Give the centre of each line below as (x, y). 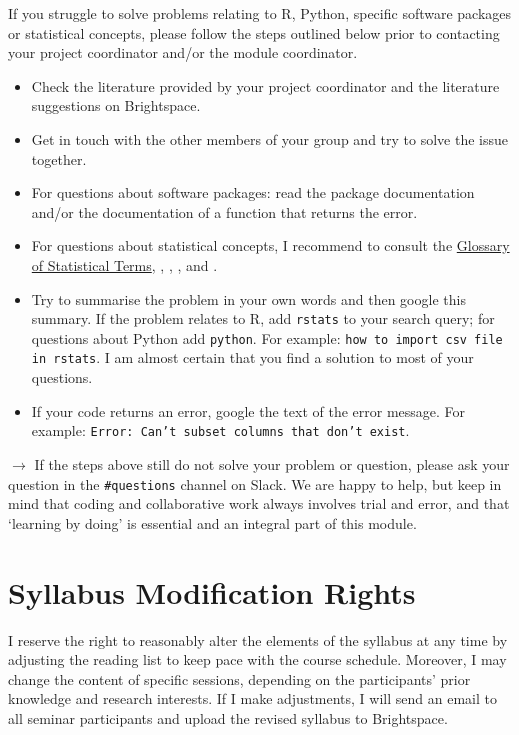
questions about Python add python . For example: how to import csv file (267, 337)
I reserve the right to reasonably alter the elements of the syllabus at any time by (258, 639)
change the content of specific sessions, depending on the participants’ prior (239, 678)
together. (59, 158)
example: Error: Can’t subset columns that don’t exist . (220, 430)
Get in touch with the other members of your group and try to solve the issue (269, 138)
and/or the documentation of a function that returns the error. (224, 211)
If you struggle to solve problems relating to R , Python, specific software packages (260, 13)
